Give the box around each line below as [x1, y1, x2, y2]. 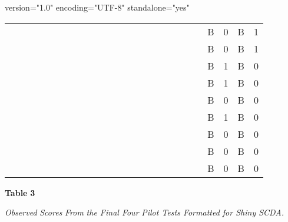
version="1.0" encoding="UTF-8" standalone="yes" [5, 1, 190, 13]
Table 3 [5, 186, 35, 198]
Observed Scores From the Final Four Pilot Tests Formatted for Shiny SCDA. [5, 206, 284, 218]
